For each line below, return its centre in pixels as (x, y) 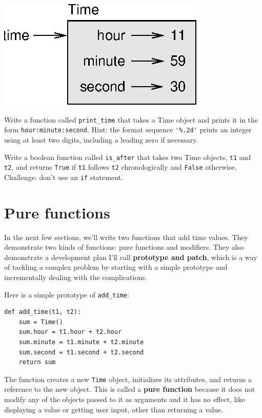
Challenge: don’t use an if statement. (64, 177)
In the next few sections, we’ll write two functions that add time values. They (126, 237)
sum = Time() (41, 322)
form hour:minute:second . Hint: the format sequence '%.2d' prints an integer (128, 130)
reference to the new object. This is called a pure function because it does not (130, 389)
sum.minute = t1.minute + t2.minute (81, 342)
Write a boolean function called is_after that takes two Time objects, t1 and (128, 157)
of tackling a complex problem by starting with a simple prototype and (116, 267)
